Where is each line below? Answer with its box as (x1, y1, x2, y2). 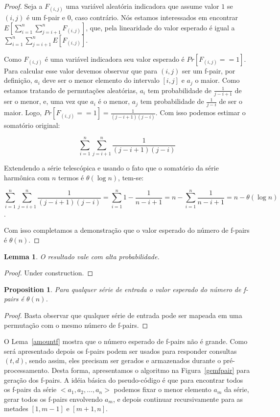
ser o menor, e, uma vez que (4, 96, 88, 106)
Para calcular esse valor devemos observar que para (4, 65, 158, 75)
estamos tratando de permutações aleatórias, (4, 85, 138, 95)
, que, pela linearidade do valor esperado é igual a (86, 22, 235, 32)
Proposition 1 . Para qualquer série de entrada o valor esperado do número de (4, 284, 241, 294)
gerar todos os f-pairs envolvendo (4, 393, 103, 404)
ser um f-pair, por (182, 65, 235, 75)
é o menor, (98, 96, 130, 106)
